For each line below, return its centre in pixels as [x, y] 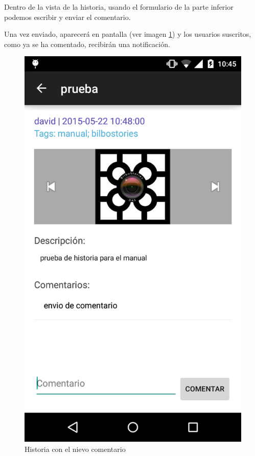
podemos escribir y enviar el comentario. [67, 17]
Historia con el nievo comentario [75, 449]
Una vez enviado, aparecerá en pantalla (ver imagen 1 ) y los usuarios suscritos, [128, 34]
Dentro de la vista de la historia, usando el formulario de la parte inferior [119, 7]
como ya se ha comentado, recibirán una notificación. [87, 44]
